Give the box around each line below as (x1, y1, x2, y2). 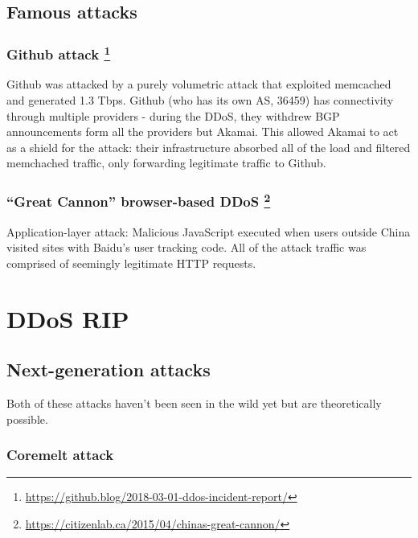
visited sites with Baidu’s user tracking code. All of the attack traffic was (6, 239, 367, 256)
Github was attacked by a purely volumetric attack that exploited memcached (6, 76, 391, 92)
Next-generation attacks (6, 357, 211, 382)
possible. (6, 410, 48, 427)
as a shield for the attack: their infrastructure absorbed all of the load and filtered (6, 138, 411, 155)
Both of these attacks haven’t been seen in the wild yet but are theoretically (6, 395, 382, 412)
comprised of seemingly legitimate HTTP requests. (6, 254, 256, 271)
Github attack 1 (6, 42, 111, 64)
